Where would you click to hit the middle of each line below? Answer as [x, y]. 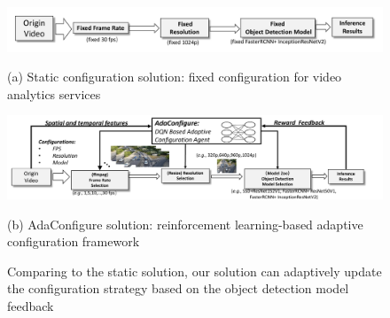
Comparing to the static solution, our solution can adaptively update [195, 271]
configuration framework [74, 241]
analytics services [54, 93]
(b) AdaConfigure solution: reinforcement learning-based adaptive [185, 224]
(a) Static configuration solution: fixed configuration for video [175, 77]
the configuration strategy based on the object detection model [178, 288]
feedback [31, 306]
